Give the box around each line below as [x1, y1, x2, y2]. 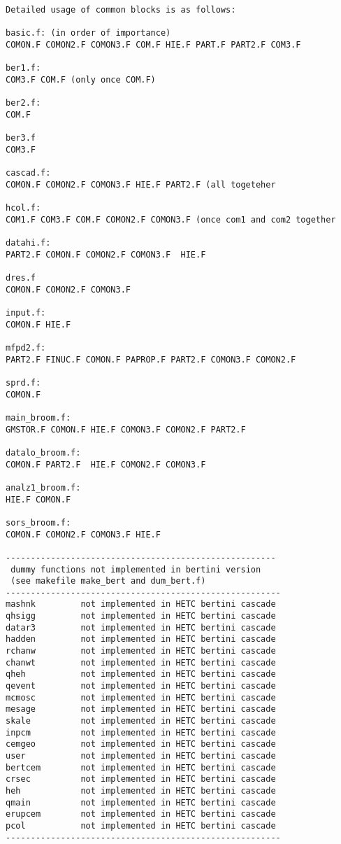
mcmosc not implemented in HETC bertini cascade [6, 692, 276, 703]
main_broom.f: [6, 412, 71, 423]
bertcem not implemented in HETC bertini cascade [6, 762, 276, 773]
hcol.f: [6, 203, 41, 213]
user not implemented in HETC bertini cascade [6, 751, 276, 761]
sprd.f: [6, 378, 41, 388]
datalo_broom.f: [6, 447, 81, 458]
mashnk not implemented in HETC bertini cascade [6, 599, 276, 610]
